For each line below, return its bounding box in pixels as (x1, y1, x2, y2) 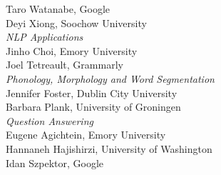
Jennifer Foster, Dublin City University (6, 85, 178, 100)
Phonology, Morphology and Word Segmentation (6, 71, 215, 86)
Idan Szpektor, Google (6, 155, 104, 170)
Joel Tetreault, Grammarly (6, 57, 123, 72)
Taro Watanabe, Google (6, 1, 110, 16)
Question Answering (6, 113, 93, 128)
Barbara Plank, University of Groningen (6, 99, 181, 114)
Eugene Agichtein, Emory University (6, 127, 166, 142)
